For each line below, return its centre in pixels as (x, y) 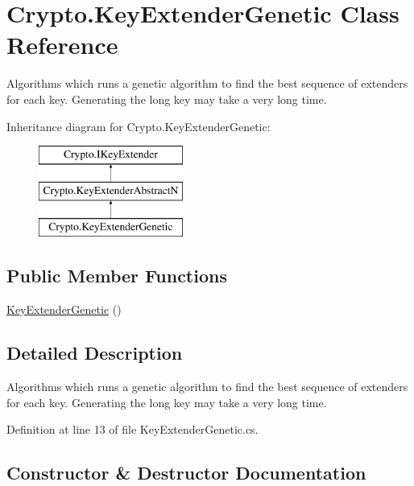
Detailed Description (95, 353)
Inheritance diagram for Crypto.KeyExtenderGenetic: (139, 126)
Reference (62, 45)
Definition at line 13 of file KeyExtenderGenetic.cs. (132, 429)
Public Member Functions (117, 276)
